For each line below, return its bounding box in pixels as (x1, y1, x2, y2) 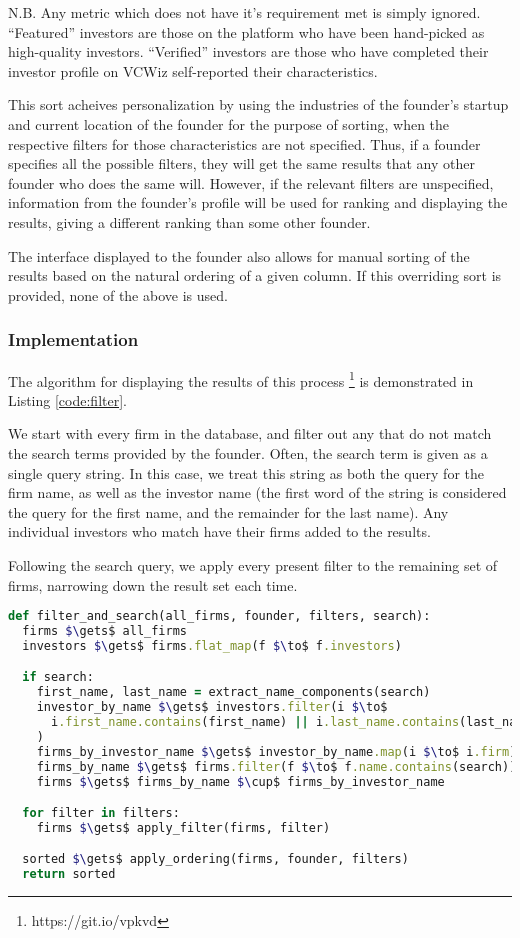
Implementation (8, 327, 139, 352)
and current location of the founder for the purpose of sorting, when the (8, 113, 450, 134)
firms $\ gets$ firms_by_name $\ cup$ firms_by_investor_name (36, 774, 445, 789)
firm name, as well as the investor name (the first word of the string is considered (8, 482, 507, 503)
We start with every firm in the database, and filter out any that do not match (8, 423, 492, 444)
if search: (22, 670, 94, 685)
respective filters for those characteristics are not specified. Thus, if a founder (8, 133, 481, 154)
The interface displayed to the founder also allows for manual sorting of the (8, 245, 470, 266)
